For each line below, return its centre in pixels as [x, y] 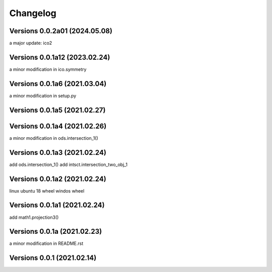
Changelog [33, 13]
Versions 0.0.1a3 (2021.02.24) [58, 153]
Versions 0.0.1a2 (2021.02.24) [58, 179]
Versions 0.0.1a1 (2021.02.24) [57, 205]
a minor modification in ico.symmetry [48, 69]
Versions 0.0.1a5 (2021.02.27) [57, 110]
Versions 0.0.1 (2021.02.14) [53, 258]
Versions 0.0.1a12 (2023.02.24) [60, 57]
